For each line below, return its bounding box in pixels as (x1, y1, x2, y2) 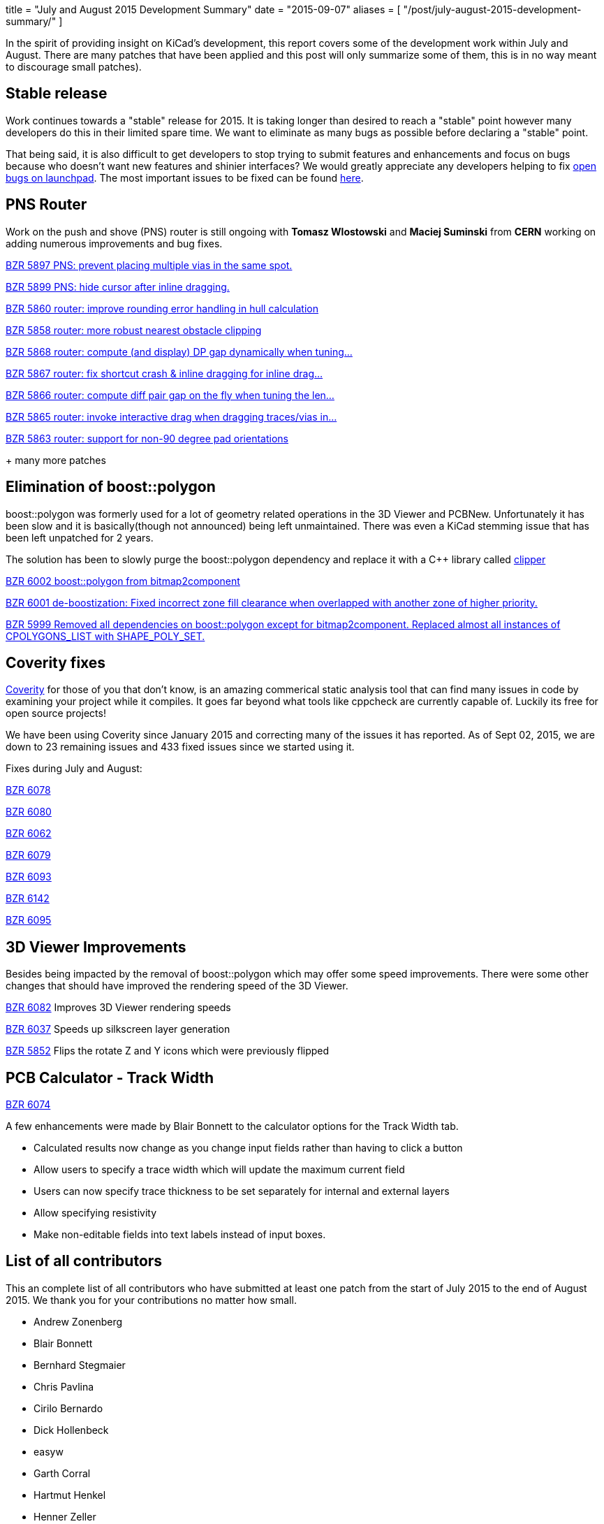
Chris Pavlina (34, 1380, 94, 1393)
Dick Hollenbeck (34, 1423, 109, 1436)
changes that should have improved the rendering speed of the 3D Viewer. (6, 980, 348, 992)
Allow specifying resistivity (34, 1207, 157, 1219)
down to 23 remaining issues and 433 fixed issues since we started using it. (6, 741, 355, 753)
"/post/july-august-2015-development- (403, 3, 582, 15)
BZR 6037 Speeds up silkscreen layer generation (6, 1023, 230, 1036)
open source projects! (6, 707, 106, 720)
